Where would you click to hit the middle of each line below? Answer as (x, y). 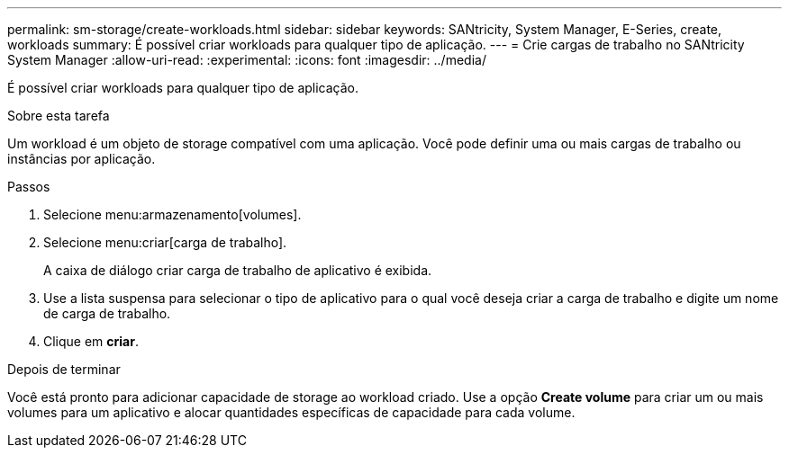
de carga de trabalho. (107, 313)
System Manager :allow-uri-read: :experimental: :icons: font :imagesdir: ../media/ (247, 60)
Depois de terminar (64, 369)
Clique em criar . (91, 341)
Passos (29, 187)
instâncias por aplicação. (82, 159)
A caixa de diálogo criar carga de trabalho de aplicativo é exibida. (238, 270)
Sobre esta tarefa (59, 116)
